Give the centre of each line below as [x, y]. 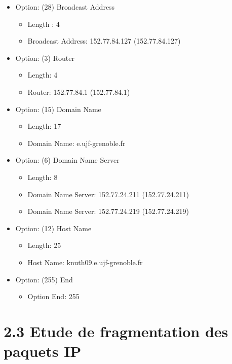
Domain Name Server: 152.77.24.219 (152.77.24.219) [108, 211]
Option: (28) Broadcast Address [65, 7]
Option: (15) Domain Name [58, 109]
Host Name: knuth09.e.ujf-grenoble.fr [85, 262]
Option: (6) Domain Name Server [67, 160]
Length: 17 [44, 126]
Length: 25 [44, 245]
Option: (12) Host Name [53, 228]
